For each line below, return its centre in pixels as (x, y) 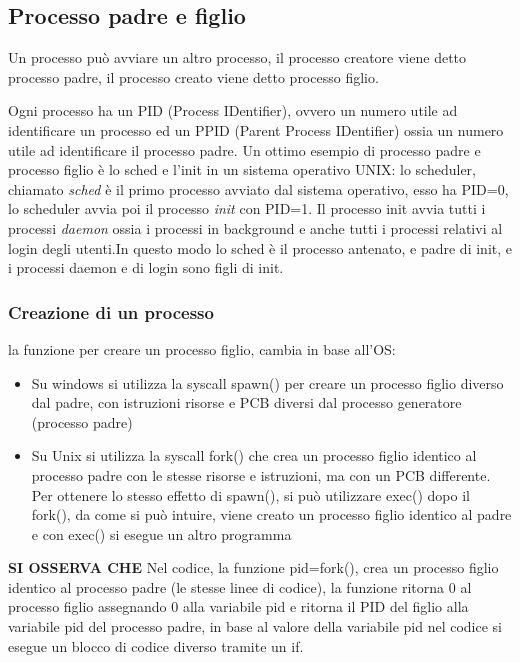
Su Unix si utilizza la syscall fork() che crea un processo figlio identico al (254, 455)
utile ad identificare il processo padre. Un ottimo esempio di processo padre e (244, 149)
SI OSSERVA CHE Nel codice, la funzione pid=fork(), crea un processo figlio (253, 567)
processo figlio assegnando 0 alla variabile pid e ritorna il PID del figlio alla (238, 606)
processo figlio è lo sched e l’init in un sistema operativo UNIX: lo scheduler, (242, 169)
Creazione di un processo (111, 311)
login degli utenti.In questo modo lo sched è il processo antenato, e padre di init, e (260, 247)
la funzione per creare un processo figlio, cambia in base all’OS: (202, 348)
